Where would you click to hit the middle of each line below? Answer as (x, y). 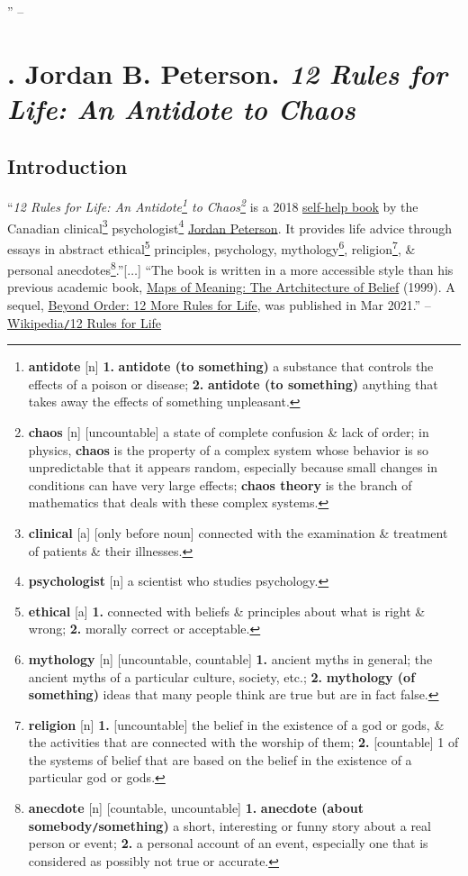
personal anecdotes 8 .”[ (67, 268)
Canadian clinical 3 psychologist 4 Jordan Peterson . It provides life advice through (230, 226)
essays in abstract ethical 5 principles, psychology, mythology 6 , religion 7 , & (211, 247)
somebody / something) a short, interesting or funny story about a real (229, 825)
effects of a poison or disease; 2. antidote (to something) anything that (233, 383)
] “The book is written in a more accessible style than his (295, 269)
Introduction (67, 165)
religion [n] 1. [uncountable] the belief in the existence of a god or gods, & (236, 724)
